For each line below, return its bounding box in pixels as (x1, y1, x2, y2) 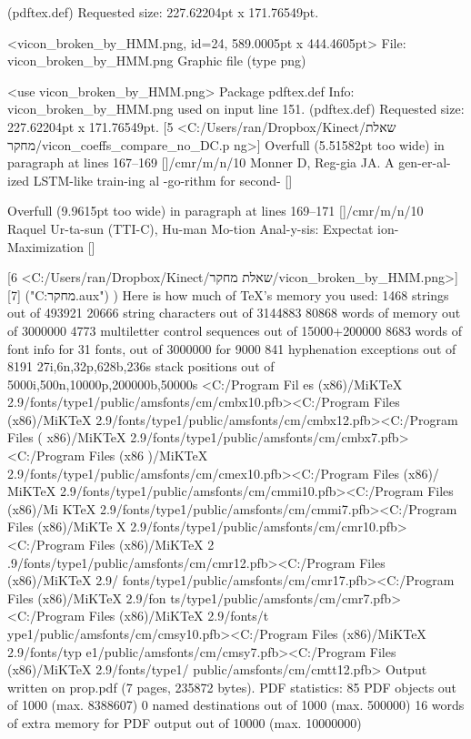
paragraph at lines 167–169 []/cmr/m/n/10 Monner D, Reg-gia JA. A (7, 153, 395, 172)
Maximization (7, 237, 85, 256)
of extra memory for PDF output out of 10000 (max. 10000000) (7, 713, 362, 732)
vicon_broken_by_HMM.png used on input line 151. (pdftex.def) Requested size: (7, 99, 465, 118)
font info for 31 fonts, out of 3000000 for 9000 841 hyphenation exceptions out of (7, 339, 456, 358)
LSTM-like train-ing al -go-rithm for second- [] (33, 170, 293, 189)
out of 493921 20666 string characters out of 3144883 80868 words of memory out (7, 303, 461, 322)
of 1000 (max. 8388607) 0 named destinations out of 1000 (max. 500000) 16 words (7, 695, 465, 714)
